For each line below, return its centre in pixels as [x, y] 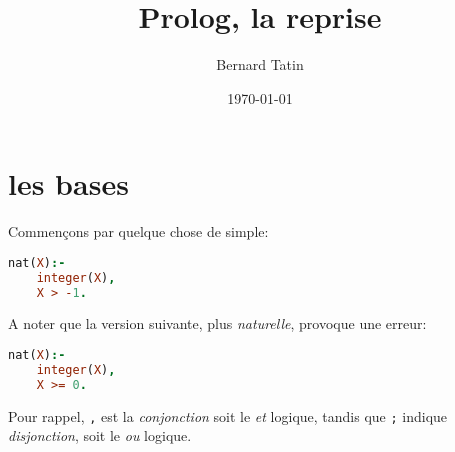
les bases [68, 183]
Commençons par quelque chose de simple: [138, 231]
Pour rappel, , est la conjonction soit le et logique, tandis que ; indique [228, 415]
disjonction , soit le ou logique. [100, 435]
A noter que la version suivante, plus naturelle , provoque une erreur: [217, 323]
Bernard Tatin [260, 64]
